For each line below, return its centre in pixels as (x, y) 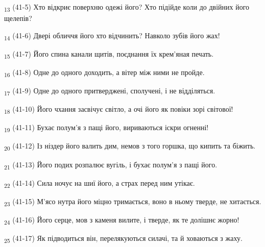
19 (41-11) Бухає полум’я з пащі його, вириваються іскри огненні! (106, 128)
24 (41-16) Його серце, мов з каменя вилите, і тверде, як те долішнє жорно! (122, 220)
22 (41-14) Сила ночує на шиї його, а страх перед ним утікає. (100, 183)
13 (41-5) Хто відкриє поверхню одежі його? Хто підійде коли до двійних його (127, 7)
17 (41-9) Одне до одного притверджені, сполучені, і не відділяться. (110, 91)
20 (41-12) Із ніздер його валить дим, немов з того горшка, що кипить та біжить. (130, 146)
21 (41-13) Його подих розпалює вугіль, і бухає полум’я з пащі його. (111, 165)
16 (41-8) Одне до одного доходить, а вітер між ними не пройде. (104, 72)
